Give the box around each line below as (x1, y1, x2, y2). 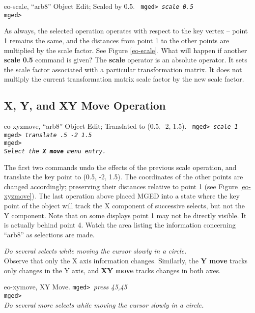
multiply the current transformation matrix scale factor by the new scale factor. (4, 74, 244, 84)
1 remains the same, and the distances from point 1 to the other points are (4, 35, 229, 45)
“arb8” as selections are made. (4, 229, 95, 239)
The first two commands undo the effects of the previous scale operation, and (4, 162, 237, 172)
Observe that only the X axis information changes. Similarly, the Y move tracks (4, 256, 248, 266)
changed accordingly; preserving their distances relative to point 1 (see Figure (4, 181, 238, 191)
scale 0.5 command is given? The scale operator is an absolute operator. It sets (4, 55, 247, 65)
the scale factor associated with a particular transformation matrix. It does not (4, 64, 242, 74)
